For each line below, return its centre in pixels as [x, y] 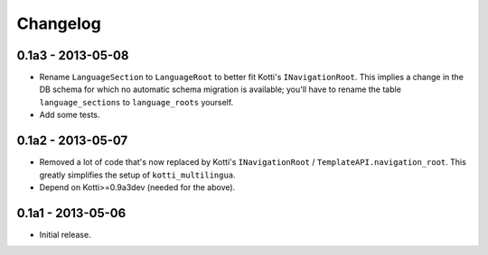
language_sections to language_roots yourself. [136, 102]
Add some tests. [70, 115]
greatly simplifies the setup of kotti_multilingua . [137, 175]
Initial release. [65, 234]
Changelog [59, 23]
